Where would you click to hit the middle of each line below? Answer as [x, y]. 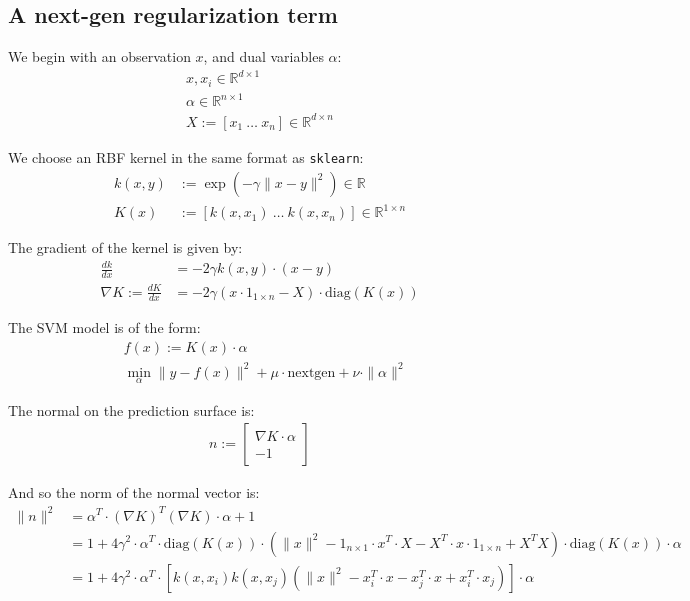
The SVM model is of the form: [104, 327]
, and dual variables [263, 56]
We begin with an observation [99, 56]
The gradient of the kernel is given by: [125, 247]
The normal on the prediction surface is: [131, 409]
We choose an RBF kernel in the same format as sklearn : [186, 156]
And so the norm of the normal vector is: [134, 492]
